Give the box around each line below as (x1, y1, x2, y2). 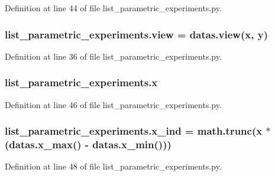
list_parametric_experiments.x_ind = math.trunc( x (5, 123, 263, 138)
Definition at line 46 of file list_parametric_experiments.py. (5, 98, 222, 110)
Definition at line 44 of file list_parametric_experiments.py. (5, 2, 222, 14)
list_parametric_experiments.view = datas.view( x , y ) (5, 27, 268, 41)
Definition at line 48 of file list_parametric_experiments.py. (5, 160, 222, 172)
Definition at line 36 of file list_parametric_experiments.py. (5, 50, 222, 62)
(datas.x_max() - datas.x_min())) (5, 137, 172, 152)
